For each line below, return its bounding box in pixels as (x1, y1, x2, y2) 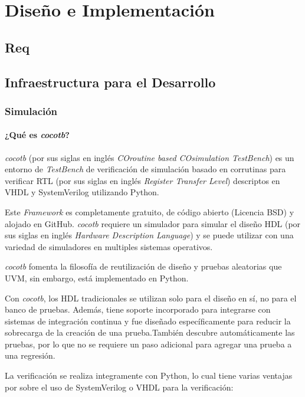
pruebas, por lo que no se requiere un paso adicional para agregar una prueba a (5, 337, 292, 350)
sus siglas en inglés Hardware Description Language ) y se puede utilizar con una (5, 229, 294, 241)
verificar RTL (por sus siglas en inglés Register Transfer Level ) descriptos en (5, 174, 280, 186)
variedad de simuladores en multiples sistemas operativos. (5, 240, 213, 252)
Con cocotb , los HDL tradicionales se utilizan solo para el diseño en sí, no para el (5, 291, 297, 304)
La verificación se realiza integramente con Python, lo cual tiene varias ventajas (5, 369, 293, 382)
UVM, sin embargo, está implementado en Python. (5, 271, 189, 284)
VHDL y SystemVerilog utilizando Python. (5, 186, 159, 198)
